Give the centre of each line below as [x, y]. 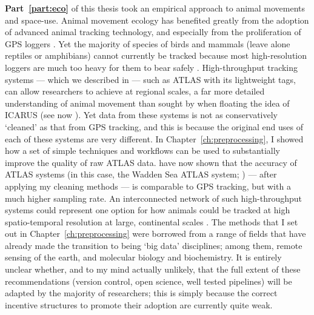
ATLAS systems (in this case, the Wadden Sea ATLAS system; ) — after [141, 174]
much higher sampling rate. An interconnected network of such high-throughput [153, 198]
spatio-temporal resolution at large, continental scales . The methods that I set [152, 221]
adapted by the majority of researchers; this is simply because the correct [141, 293]
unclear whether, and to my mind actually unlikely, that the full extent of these [153, 269]
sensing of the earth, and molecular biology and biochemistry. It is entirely [143, 257]
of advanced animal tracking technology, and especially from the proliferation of [153, 32]
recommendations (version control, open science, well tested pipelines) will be [149, 281]
